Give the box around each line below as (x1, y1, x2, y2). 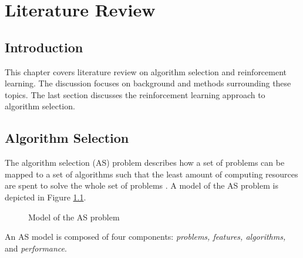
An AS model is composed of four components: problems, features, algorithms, (5, 230, 286, 243)
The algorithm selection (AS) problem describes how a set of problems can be (5, 156, 285, 169)
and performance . (5, 242, 67, 254)
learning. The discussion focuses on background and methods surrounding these (5, 77, 291, 89)
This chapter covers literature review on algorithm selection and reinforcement (5, 65, 287, 78)
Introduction (5, 38, 83, 56)
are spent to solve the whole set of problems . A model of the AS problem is (5, 179, 278, 192)
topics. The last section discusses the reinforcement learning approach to (5, 88, 265, 100)
